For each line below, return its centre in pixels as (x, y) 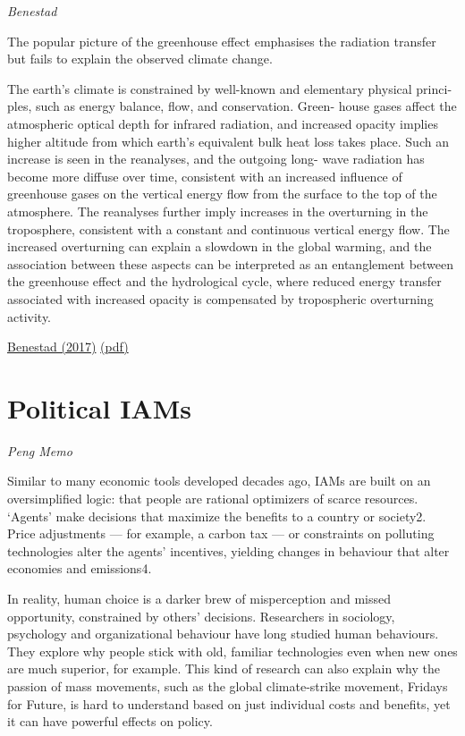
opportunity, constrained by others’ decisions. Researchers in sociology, (201, 616)
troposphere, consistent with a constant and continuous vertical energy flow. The (228, 228)
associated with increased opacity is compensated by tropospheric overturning (220, 298)
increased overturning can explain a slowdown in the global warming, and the (220, 246)
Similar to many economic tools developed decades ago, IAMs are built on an (219, 481)
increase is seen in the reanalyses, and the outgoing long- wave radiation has (216, 159)
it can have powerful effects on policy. (110, 721)
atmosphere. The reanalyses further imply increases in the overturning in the (218, 211)
